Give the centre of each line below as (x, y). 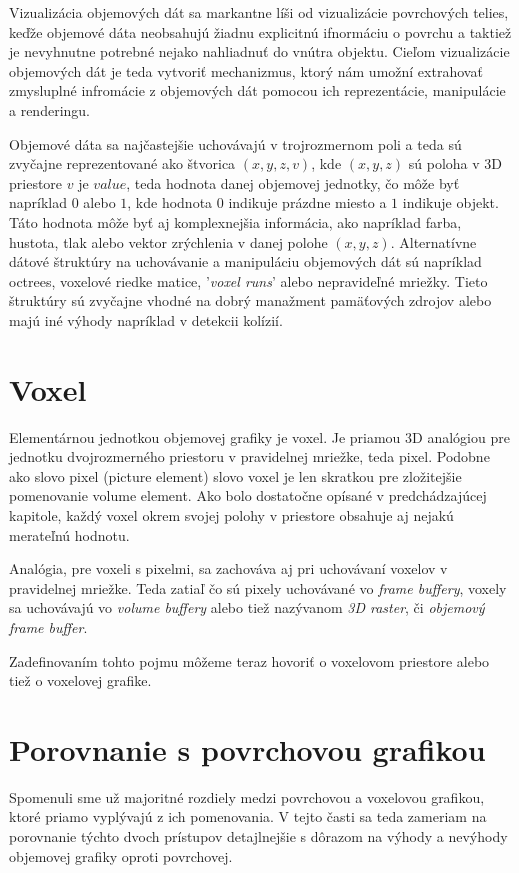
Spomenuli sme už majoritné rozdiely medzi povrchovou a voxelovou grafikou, (247, 796)
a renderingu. (49, 109)
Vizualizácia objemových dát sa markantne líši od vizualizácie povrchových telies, (259, 12)
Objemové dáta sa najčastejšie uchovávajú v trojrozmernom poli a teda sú (235, 143)
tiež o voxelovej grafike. (80, 680)
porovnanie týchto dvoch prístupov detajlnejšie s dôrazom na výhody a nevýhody (258, 836)
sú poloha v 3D (455, 163)
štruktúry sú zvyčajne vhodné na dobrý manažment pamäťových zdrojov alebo (250, 300)
